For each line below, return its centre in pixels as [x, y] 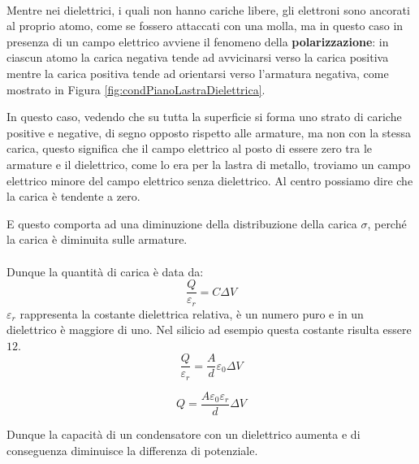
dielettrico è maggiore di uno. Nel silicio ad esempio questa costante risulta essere [209, 330]
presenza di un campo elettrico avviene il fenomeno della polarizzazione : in [198, 41]
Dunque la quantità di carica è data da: [105, 271]
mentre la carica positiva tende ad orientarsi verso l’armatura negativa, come [198, 73]
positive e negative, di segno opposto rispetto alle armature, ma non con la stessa [209, 132]
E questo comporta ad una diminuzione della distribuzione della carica [182, 223]
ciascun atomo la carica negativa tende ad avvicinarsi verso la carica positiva [198, 57]
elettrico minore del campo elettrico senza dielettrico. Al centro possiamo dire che [210, 180]
